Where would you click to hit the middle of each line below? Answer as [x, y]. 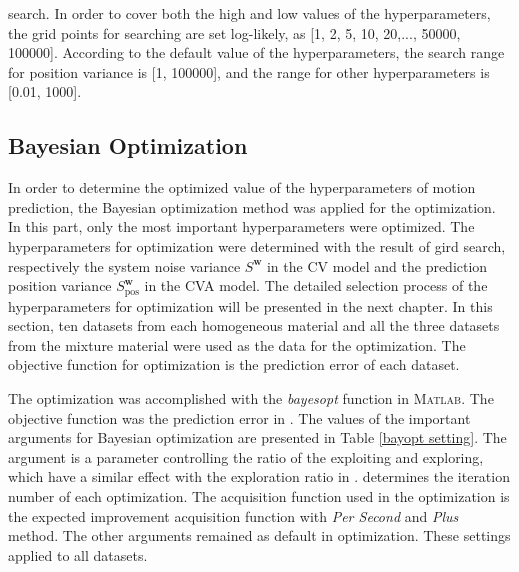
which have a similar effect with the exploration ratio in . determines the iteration [259, 476]
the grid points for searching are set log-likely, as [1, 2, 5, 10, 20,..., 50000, [234, 32]
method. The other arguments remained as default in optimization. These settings [259, 535]
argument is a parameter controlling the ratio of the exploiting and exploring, [246, 456]
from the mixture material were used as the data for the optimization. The [237, 344]
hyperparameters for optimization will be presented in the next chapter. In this [250, 305]
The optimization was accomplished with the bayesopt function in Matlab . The [251, 397]
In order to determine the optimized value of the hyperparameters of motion [242, 187]
